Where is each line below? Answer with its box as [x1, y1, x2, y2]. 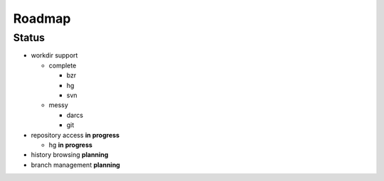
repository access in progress [31, 131, 120, 139]
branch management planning [31, 160, 120, 169]
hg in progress [48, 141, 92, 149]
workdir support [31, 51, 78, 60]
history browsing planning [31, 150, 109, 159]
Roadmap [13, 11, 71, 26]
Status [13, 31, 46, 44]
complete [48, 61, 77, 70]
